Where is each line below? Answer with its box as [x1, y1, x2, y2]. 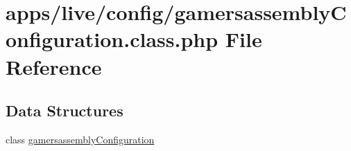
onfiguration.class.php [6, 25, 219, 53]
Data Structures [6, 100, 123, 121]
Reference [6, 52, 102, 80]
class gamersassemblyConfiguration [6, 132, 155, 146]
